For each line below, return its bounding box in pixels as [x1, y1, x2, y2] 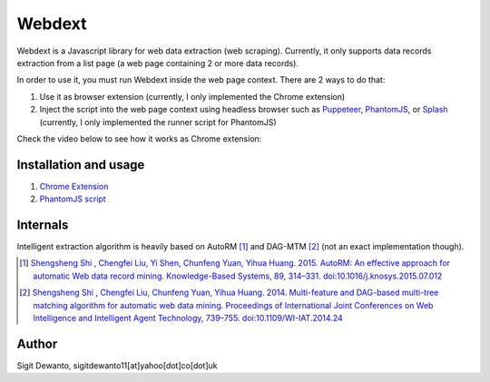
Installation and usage [16, 157, 145, 172]
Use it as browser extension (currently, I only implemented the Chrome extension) [39, 91, 346, 102]
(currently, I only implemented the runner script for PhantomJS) [39, 116, 277, 127]
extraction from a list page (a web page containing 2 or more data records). [16, 57, 299, 68]
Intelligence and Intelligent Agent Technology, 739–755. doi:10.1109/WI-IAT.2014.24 [33, 313, 344, 324]
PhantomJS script [39, 193, 106, 204]
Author [16, 336, 58, 351]
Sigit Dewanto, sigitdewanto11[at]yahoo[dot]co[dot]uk [16, 359, 218, 371]
